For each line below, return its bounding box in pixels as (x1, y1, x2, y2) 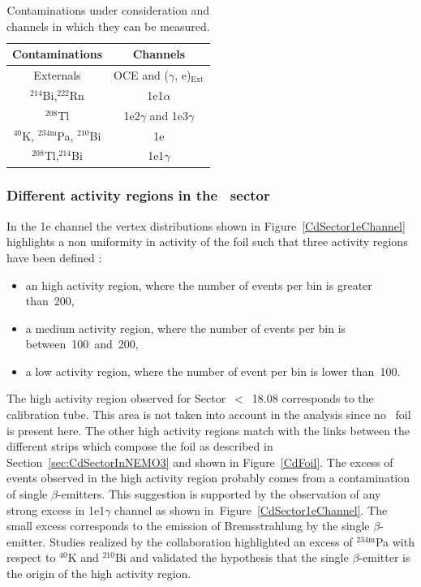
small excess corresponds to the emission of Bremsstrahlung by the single (6, 517, 370, 534)
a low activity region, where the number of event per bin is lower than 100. (25, 362, 401, 379)
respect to (6, 549, 56, 566)
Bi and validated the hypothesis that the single (114, 549, 349, 566)
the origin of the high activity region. (6, 565, 191, 581)
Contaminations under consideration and (6, 2, 210, 18)
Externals (33, 67, 81, 84)
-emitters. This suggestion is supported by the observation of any (57, 486, 381, 503)
